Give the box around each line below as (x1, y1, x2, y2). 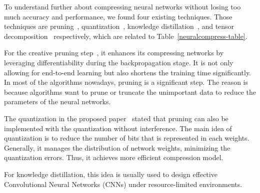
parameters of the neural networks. (4, 96, 111, 107)
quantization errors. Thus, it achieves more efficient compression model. (4, 152, 223, 163)
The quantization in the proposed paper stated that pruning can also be (4, 113, 228, 123)
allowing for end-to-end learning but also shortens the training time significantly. (4, 67, 251, 77)
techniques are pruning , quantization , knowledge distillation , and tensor (4, 21, 234, 31)
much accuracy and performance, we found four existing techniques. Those (4, 11, 232, 21)
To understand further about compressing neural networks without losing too (4, 1, 241, 11)
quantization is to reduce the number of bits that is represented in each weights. (4, 133, 249, 143)
